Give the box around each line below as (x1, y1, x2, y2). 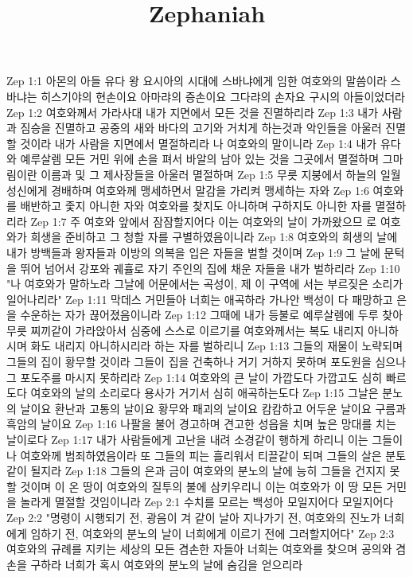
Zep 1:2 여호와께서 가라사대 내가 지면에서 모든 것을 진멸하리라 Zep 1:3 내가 (6, 103, 379, 120)
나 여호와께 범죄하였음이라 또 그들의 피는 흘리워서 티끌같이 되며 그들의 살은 (6, 446, 382, 463)
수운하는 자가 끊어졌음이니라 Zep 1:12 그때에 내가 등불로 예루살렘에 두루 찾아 (20, 306, 403, 323)
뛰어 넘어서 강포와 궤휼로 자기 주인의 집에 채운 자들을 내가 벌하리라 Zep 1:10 (20, 259, 400, 276)
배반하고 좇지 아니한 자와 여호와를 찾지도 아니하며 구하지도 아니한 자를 (20, 197, 372, 214)
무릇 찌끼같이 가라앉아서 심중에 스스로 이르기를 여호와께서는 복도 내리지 (6, 322, 364, 338)
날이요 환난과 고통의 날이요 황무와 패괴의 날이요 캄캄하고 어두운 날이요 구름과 (20, 400, 407, 416)
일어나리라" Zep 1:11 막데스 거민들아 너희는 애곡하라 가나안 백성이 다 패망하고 (6, 290, 393, 307)
